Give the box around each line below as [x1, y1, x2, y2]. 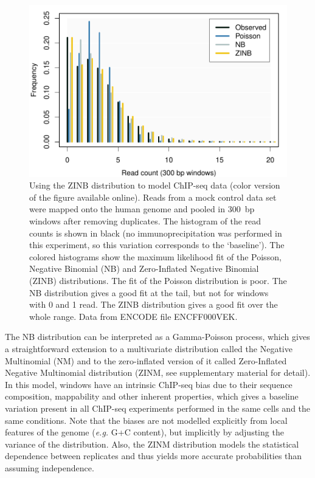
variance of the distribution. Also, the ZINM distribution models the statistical [5, 437, 299, 450]
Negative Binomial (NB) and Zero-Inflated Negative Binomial [29, 262, 259, 275]
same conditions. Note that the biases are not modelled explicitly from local [5, 414, 288, 426]
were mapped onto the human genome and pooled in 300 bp [29, 203, 255, 215]
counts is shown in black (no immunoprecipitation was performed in [29, 226, 282, 239]
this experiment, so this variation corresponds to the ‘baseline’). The [29, 238, 285, 251]
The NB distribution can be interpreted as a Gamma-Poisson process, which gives [5, 330, 310, 343]
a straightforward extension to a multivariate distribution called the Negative [5, 342, 292, 355]
